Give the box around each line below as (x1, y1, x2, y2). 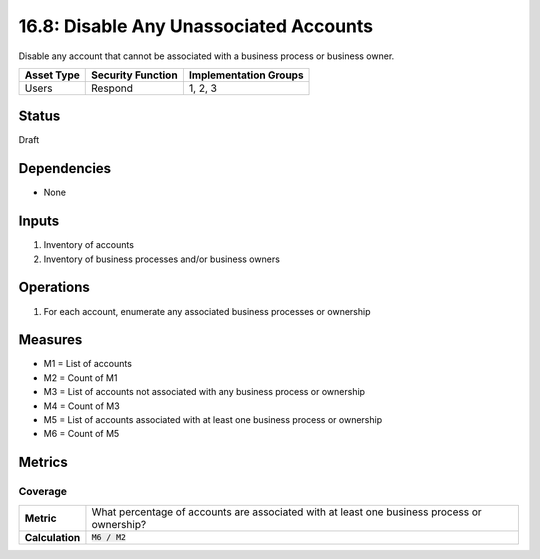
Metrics (18, 454, 69, 471)
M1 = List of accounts (43, 358, 132, 370)
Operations (18, 279, 90, 296)
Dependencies (18, 160, 112, 177)
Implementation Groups (188, 68, 304, 82)
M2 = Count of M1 (43, 371, 118, 384)
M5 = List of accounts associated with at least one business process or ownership (43, 414, 383, 426)
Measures (18, 331, 83, 349)
